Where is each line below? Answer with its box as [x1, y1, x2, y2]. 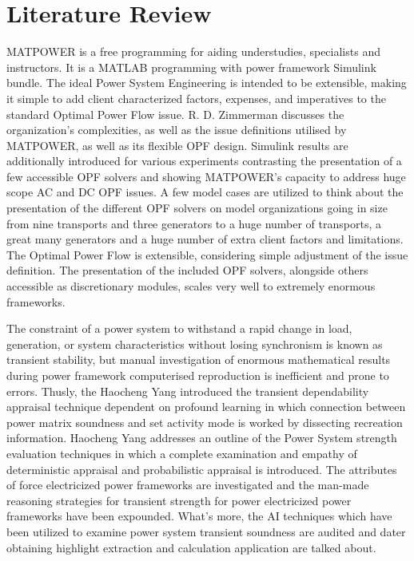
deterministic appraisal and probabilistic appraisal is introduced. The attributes [6, 460, 397, 477]
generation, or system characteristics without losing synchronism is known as [6, 335, 383, 352]
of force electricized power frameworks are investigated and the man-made [6, 476, 369, 493]
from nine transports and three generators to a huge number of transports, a [6, 215, 381, 231]
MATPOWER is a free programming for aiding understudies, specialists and [6, 43, 380, 60]
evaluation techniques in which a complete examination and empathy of [6, 444, 357, 461]
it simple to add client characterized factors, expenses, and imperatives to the [6, 89, 386, 106]
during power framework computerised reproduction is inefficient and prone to [6, 367, 389, 383]
